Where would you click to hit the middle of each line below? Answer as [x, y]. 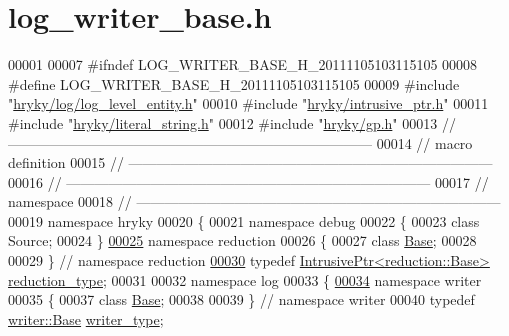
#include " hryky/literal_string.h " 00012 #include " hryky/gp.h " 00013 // [232, 122]
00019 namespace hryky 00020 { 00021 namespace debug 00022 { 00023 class [244, 220]
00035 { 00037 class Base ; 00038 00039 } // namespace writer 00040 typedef [241, 299]
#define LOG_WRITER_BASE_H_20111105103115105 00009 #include [234, 83]
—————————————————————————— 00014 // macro [240, 142]
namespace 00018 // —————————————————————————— [254, 201]
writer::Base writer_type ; [86, 318]
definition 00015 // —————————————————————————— [250, 162]
